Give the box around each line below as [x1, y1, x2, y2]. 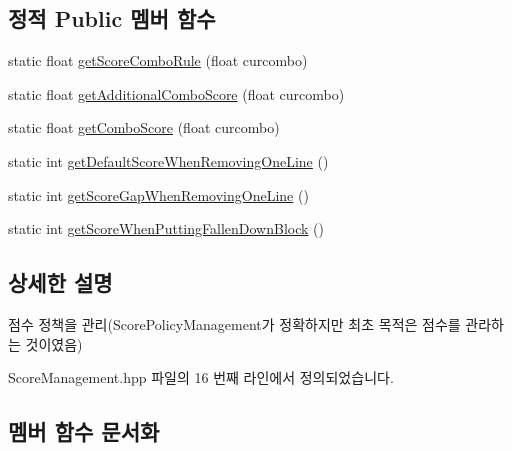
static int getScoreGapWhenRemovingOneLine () [8, 184, 309, 205]
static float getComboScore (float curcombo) [8, 117, 280, 138]
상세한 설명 [8, 267, 113, 298]
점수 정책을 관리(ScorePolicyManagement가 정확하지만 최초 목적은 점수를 [8, 313, 461, 334]
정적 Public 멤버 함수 [8, 3, 216, 34]
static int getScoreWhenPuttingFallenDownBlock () [8, 218, 324, 239]
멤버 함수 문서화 [8, 416, 160, 447]
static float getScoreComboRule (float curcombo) [8, 50, 308, 71]
